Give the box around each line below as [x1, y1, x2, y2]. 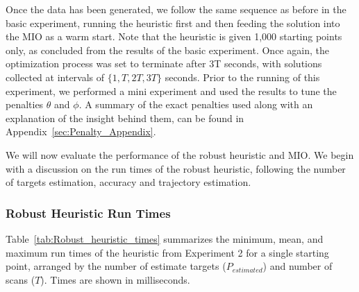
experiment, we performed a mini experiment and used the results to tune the [6, 83, 337, 98]
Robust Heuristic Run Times [6, 204, 171, 221]
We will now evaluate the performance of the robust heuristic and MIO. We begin [6, 147, 354, 162]
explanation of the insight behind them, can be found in [6, 110, 244, 125]
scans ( [6, 272, 35, 286]
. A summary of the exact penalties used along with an [78, 97, 313, 112]
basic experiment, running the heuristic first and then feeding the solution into [6, 15, 340, 30]
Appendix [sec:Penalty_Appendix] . [6, 124, 156, 139]
